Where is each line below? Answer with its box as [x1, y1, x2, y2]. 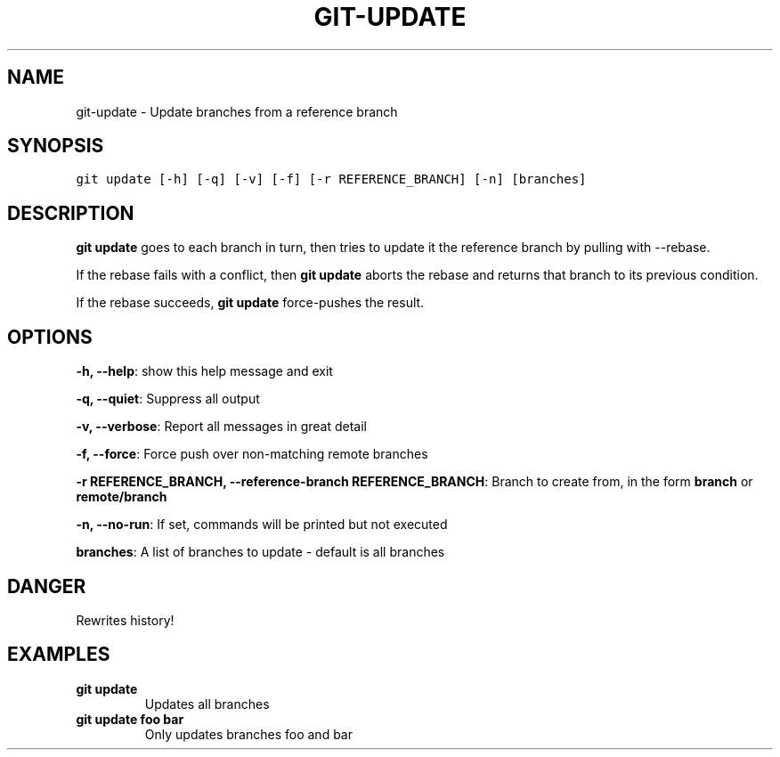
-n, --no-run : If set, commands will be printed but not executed [76, 517, 448, 533]
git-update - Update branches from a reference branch [76, 103, 398, 119]
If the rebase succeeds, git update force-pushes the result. [76, 295, 425, 311]
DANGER [7, 574, 86, 598]
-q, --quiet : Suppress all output [76, 391, 260, 407]
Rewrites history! [76, 612, 175, 628]
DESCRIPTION [7, 201, 134, 224]
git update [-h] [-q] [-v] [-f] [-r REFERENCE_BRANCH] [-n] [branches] [76, 172, 587, 187]
